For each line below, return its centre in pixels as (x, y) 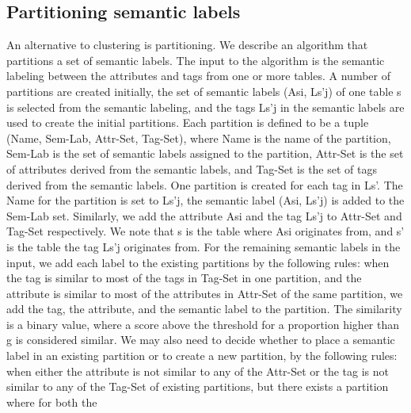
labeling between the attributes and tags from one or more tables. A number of (198, 76)
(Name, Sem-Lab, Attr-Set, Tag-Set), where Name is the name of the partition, (199, 138)
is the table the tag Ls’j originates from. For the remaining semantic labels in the (204, 246)
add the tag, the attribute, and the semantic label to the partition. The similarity (204, 309)
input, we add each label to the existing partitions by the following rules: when (198, 262)
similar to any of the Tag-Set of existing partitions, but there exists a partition (198, 386)
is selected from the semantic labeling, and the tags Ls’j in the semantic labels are (205, 107)
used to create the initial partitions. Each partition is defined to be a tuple (188, 122)
